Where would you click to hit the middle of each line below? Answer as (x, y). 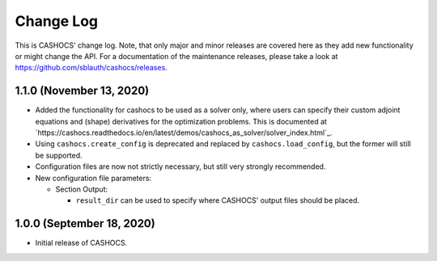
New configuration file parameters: (93, 178)
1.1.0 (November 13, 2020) (82, 91)
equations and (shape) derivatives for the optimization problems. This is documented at (181, 121)
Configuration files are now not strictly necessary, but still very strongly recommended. (180, 166)
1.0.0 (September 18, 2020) (85, 223)
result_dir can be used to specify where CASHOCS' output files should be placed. (218, 200)
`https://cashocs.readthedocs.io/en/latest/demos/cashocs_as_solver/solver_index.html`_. (184, 133)
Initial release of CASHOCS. (81, 243)
